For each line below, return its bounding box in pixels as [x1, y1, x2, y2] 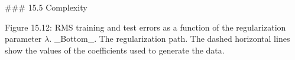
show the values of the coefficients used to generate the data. [5, 44, 225, 56]
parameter [5, 32, 42, 45]
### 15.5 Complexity [5, 1, 87, 13]
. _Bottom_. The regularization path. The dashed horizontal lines [49, 32, 290, 45]
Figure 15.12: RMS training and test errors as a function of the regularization [5, 21, 286, 33]
